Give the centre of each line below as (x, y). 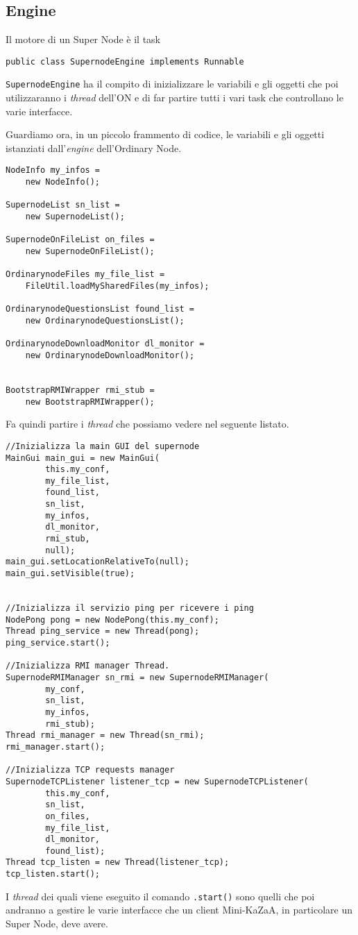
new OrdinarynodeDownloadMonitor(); (110, 355)
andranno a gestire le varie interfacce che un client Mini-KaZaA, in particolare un (179, 910)
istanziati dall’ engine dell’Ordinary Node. (94, 148)
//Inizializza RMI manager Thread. (88, 666)
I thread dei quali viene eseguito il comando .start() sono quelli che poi (160, 896)
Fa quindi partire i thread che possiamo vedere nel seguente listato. (147, 424)
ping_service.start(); (58, 643)
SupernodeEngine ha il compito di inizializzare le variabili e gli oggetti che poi (172, 84)
